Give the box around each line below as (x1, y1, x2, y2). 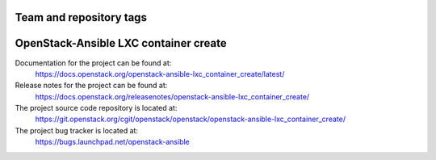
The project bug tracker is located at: (15, 125, 139, 135)
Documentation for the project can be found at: (15, 57, 172, 68)
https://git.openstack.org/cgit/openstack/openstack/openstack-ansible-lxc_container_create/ (35, 114, 346, 124)
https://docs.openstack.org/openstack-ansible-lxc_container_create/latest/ (35, 69, 285, 78)
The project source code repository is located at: (15, 103, 178, 113)
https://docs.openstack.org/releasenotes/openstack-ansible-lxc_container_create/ (35, 91, 310, 101)
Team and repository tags (15, 11, 147, 24)
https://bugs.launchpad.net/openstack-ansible (35, 137, 190, 147)
